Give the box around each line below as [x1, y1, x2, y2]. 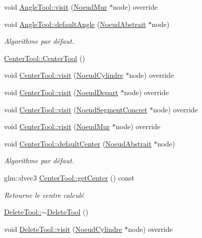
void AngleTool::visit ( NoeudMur [4, 2, 107, 12]
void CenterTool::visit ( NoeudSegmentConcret [4, 104, 148, 114]
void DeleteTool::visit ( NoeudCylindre [4, 223, 122, 234]
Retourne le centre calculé [4, 189, 84, 200]
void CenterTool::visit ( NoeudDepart [4, 86, 118, 97]
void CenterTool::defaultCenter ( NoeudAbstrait [4, 138, 152, 148]
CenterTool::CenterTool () [4, 52, 85, 63]
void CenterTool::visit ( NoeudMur [4, 121, 110, 132]
